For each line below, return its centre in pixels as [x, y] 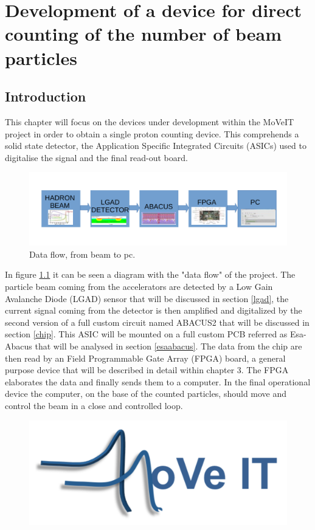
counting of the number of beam [144, 34]
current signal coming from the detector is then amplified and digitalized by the [154, 310]
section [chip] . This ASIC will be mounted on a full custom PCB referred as [146, 334]
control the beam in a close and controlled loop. [94, 405]
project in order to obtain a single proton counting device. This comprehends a [152, 133]
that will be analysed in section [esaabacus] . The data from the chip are [168, 346]
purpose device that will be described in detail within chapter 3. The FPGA [147, 370]
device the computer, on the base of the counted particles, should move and [146, 394]
